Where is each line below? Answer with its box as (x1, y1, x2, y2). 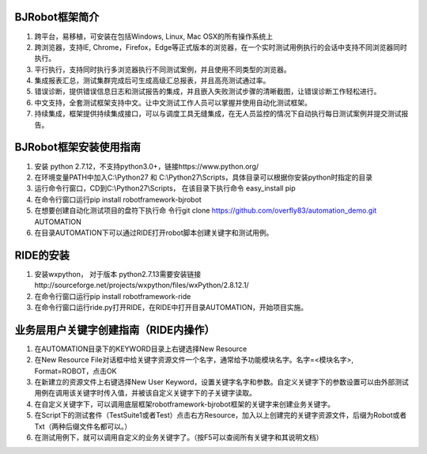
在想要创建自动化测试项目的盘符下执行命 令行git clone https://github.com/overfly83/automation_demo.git (34, 206, 377, 215)
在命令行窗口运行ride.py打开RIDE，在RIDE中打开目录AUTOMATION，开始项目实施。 (34, 302, 308, 312)
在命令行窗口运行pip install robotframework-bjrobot (34, 195, 202, 204)
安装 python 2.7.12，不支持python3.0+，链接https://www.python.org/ (34, 161, 259, 171)
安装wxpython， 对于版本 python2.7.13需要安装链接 (34, 269, 202, 278)
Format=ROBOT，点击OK (34, 366, 117, 376)
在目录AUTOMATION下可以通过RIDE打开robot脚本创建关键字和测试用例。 (34, 228, 274, 237)
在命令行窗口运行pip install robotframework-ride (34, 291, 191, 301)
